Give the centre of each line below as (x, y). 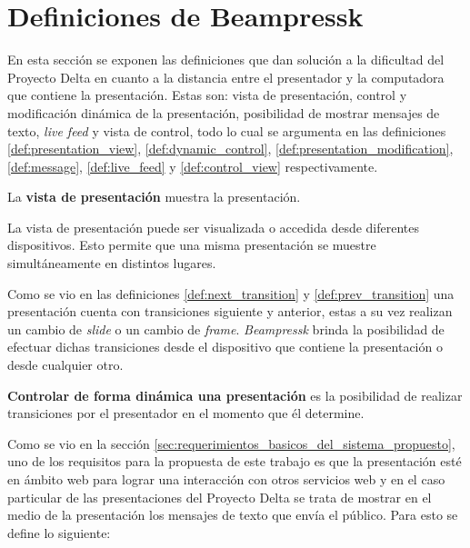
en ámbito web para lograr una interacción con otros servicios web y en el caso (226, 479)
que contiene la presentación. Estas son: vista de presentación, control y (207, 95)
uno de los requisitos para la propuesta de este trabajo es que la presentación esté (235, 461)
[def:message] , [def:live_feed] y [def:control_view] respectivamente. (193, 166)
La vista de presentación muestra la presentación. (154, 197)
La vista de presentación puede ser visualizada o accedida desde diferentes (214, 227)
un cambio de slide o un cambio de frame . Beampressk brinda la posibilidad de (226, 329)
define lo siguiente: (59, 532)
